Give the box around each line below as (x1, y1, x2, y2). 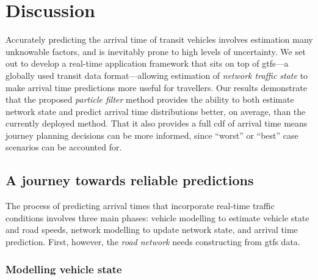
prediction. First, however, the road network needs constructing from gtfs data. (5, 235, 300, 248)
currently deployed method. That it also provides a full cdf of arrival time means (5, 117, 308, 130)
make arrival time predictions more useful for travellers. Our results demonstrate (5, 81, 307, 94)
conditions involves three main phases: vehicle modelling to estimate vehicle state (5, 211, 309, 224)
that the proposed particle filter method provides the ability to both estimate (5, 93, 294, 106)
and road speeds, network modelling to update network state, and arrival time (5, 223, 298, 236)
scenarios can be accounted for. (5, 141, 122, 153)
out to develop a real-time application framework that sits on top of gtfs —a (5, 57, 289, 70)
